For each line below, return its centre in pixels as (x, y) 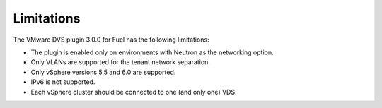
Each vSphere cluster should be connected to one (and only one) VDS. (134, 92)
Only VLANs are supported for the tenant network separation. (120, 62)
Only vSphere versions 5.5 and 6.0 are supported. (103, 72)
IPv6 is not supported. (63, 82)
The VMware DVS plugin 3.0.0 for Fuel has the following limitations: (111, 40)
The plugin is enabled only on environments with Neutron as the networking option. (152, 52)
